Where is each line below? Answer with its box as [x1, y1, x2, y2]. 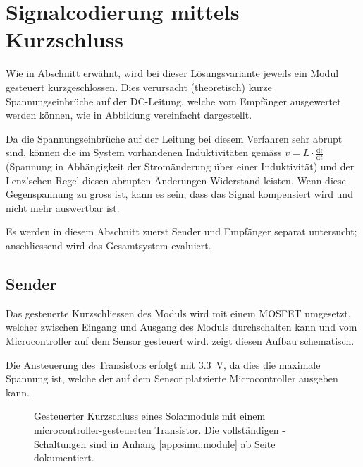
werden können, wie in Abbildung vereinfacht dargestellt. [6, 107, 252, 122]
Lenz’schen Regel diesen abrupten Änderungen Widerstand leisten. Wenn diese [6, 172, 346, 187]
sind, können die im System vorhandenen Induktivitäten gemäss [6, 145, 282, 160]
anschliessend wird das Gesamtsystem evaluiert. [6, 238, 211, 253]
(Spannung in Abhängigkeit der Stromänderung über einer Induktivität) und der [6, 159, 355, 174]
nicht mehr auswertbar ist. [6, 200, 120, 215]
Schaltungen [34, 436, 87, 451]
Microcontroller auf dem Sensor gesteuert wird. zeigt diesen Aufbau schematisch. [6, 333, 355, 348]
